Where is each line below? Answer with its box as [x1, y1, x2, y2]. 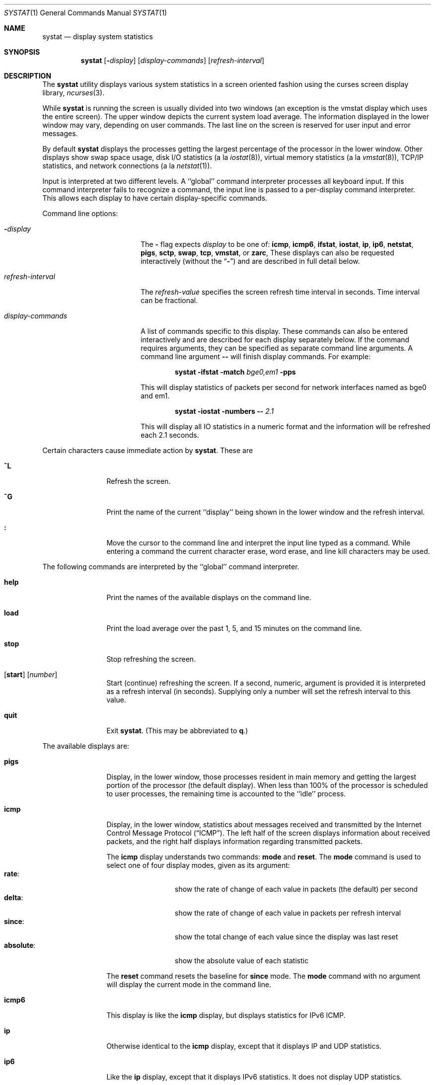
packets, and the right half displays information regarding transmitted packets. [106, 837, 363, 846]
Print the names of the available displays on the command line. [106, 593, 311, 602]
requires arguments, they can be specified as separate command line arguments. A [141, 344, 413, 352]
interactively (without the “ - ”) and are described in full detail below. [141, 257, 360, 265]
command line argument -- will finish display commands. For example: [141, 352, 371, 361]
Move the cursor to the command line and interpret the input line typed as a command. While [106, 539, 411, 547]
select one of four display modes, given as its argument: [106, 861, 290, 869]
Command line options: [42, 209, 118, 218]
